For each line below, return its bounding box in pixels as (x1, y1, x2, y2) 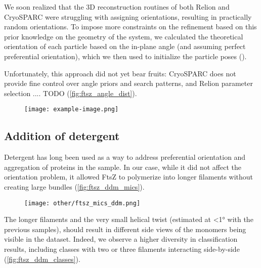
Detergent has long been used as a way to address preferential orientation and (4, 152, 246, 162)
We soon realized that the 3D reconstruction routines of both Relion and (4, 2, 230, 12)
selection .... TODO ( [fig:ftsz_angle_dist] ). (4, 87, 137, 98)
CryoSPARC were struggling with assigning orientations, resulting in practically (4, 11, 252, 22)
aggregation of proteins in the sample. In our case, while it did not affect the (4, 161, 241, 172)
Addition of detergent (4, 128, 120, 144)
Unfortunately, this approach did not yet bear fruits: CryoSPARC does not (4, 68, 236, 78)
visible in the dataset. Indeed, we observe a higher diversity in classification (4, 234, 238, 244)
